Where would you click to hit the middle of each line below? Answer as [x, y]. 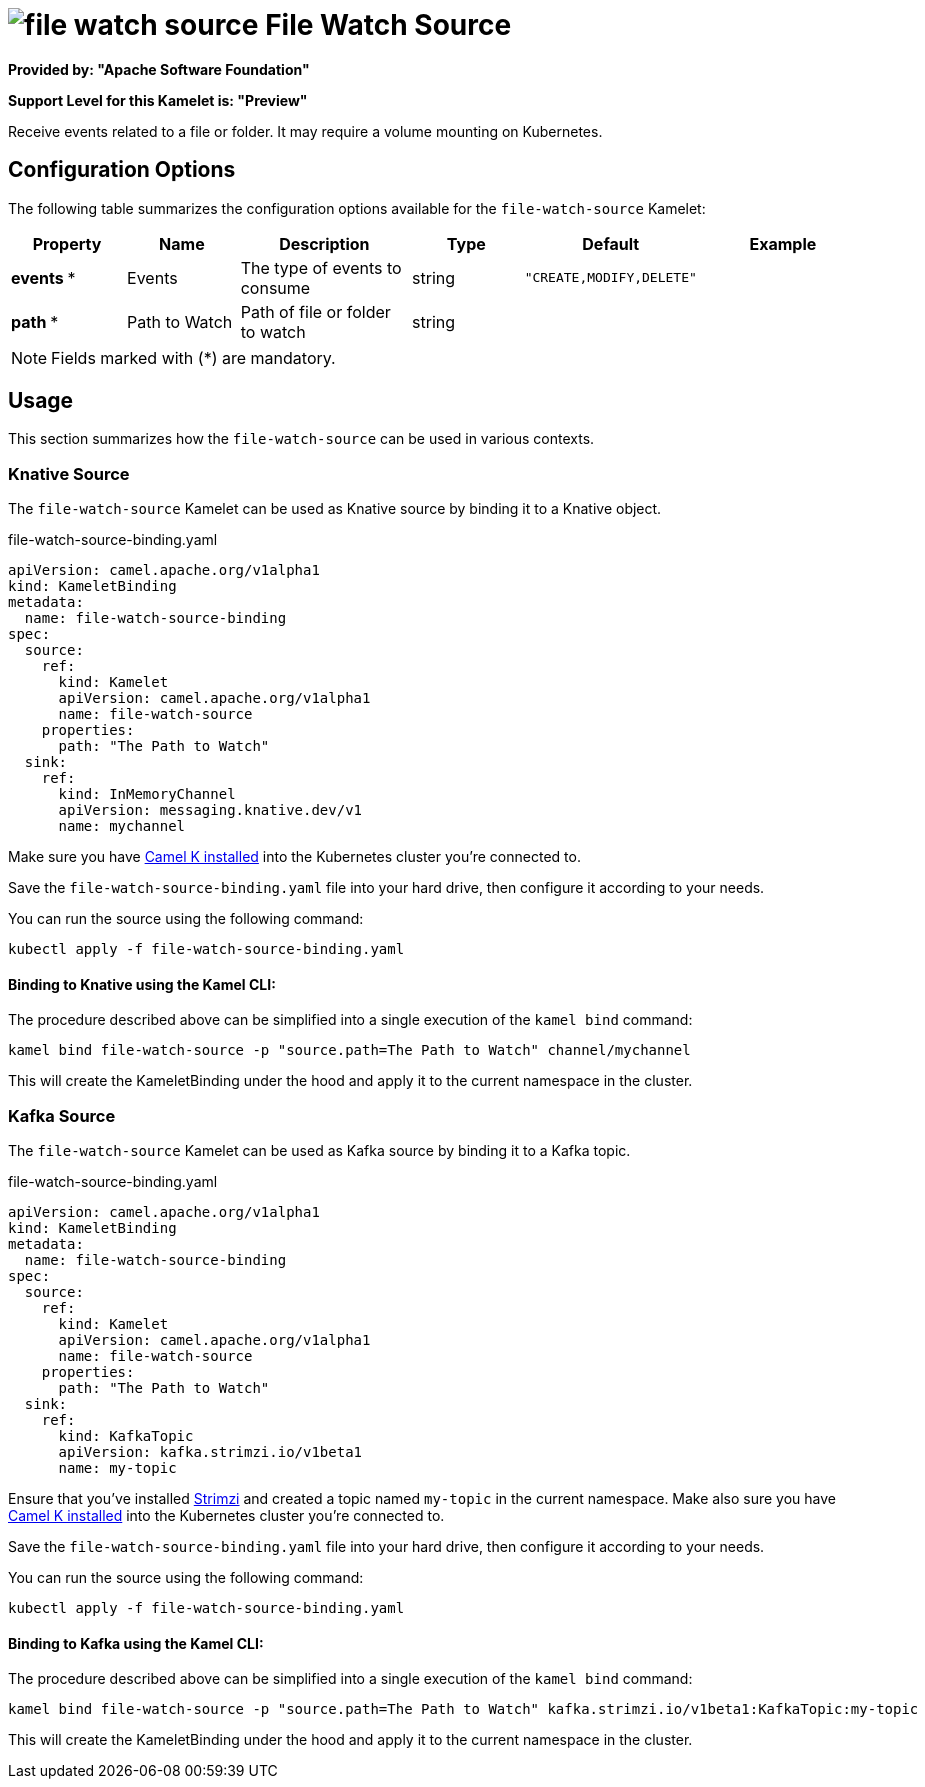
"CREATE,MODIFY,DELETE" [610, 278]
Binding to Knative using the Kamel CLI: [142, 984]
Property [67, 243]
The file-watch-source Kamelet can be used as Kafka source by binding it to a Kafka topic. [319, 1151]
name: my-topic [117, 1468]
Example [783, 243]
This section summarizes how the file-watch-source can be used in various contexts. [301, 439]
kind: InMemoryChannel [147, 794]
